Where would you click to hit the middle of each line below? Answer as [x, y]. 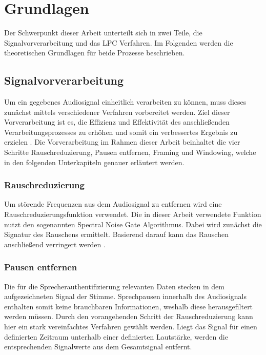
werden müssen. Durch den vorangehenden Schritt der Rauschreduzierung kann [129, 316]
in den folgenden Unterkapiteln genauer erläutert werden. [94, 162]
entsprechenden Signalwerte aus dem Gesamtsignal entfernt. [98, 347]
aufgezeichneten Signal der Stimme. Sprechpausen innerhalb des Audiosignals [125, 296]
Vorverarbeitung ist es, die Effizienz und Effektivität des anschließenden [117, 122]
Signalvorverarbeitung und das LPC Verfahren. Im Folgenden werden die [119, 42]
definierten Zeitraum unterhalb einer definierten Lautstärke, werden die [116, 336]
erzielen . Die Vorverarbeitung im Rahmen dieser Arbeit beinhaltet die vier [122, 142]
